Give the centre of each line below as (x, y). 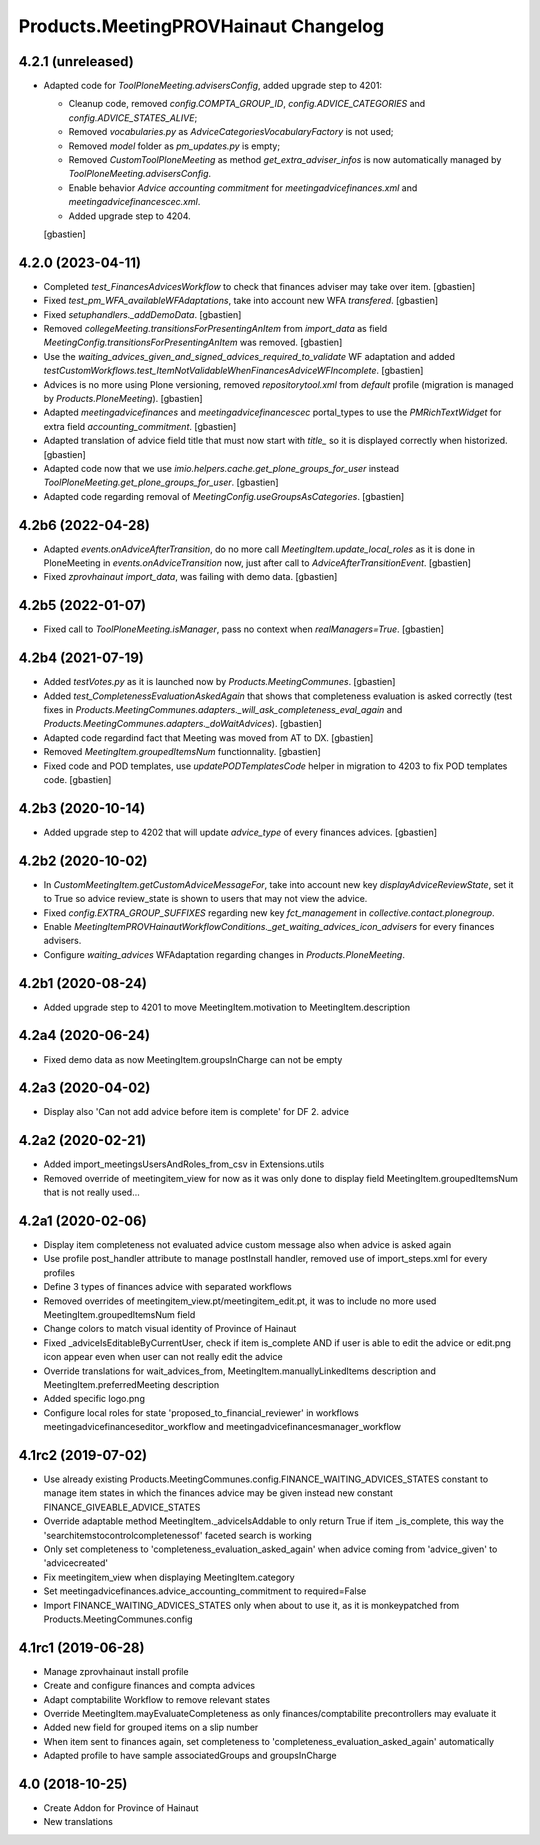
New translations (78, 1822)
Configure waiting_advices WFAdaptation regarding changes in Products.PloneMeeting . (224, 954)
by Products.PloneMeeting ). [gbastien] (123, 398)
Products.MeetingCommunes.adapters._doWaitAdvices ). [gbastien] (182, 724)
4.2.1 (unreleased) (76, 61)
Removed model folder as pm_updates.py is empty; (174, 146)
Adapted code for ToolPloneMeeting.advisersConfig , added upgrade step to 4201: (213, 86)
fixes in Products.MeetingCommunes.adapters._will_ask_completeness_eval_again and (223, 710)
